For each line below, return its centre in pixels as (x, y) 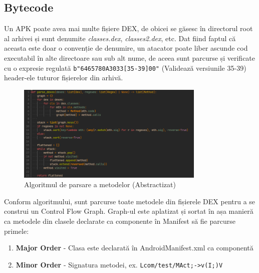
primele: (17, 231)
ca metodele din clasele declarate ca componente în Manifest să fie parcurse (120, 221)
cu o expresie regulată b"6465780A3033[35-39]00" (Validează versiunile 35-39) (125, 67)
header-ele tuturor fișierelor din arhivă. (64, 78)
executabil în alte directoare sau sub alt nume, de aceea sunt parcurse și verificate (130, 57)
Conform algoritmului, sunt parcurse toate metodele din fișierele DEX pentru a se (130, 201)
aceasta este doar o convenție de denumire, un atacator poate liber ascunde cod (126, 48)
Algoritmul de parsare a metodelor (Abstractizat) (100, 184)
